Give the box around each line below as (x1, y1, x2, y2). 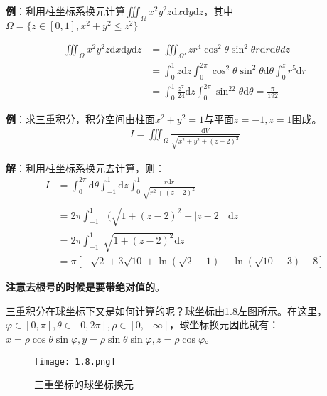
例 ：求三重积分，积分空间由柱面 (6, 111, 155, 126)
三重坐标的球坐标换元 (34, 377, 134, 392)
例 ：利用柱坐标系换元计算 (6, 4, 125, 18)
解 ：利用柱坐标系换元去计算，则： (6, 160, 165, 175)
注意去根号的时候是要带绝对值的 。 (6, 279, 165, 294)
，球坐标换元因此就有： (169, 317, 279, 332)
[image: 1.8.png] (34, 356, 116, 367)
